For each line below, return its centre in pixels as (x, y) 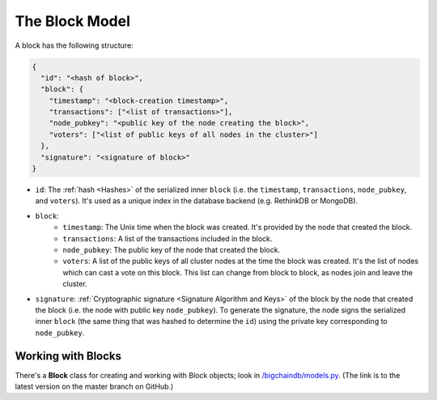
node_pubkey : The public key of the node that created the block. (172, 249)
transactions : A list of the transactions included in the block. (168, 238)
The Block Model (73, 21)
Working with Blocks (68, 356)
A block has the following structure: (74, 45)
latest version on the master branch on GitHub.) (94, 387)
